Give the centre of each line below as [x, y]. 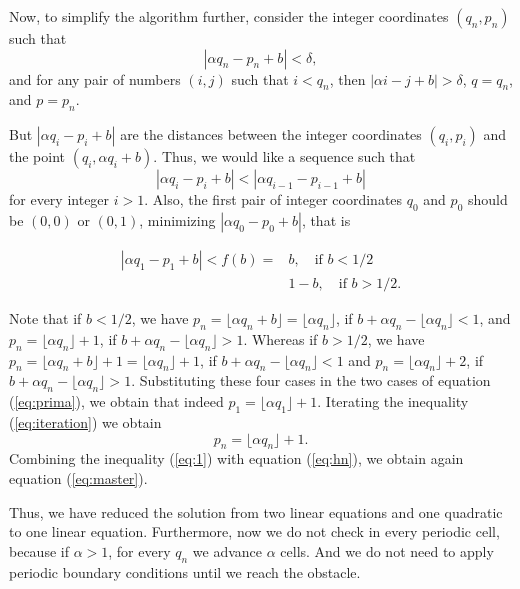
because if [39, 550]
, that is [326, 219]
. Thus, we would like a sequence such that [284, 156]
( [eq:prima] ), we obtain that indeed [116, 401]
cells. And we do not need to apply [387, 550]
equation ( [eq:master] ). [78, 478]
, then [347, 78]
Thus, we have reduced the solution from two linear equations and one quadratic [256, 511]
